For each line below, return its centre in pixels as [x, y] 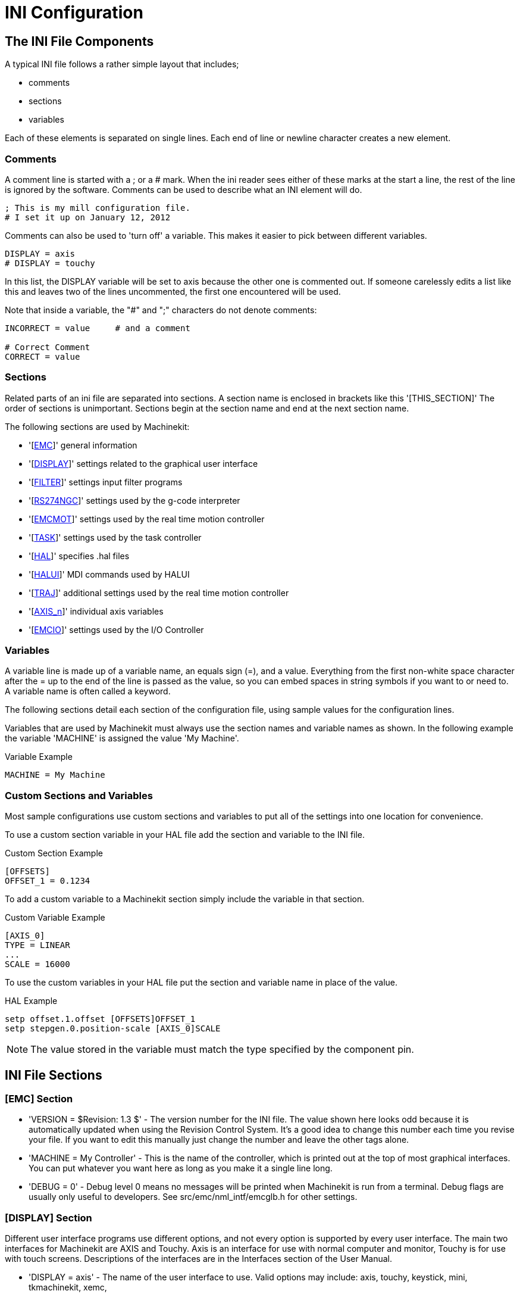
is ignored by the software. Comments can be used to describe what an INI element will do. [184, 189]
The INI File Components [79, 41]
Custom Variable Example [55, 918]
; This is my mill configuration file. [98, 208]
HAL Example [31, 1001]
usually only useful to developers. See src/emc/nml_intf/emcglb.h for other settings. [193, 1197]
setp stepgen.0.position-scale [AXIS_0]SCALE [113, 1029]
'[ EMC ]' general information [83, 445]
